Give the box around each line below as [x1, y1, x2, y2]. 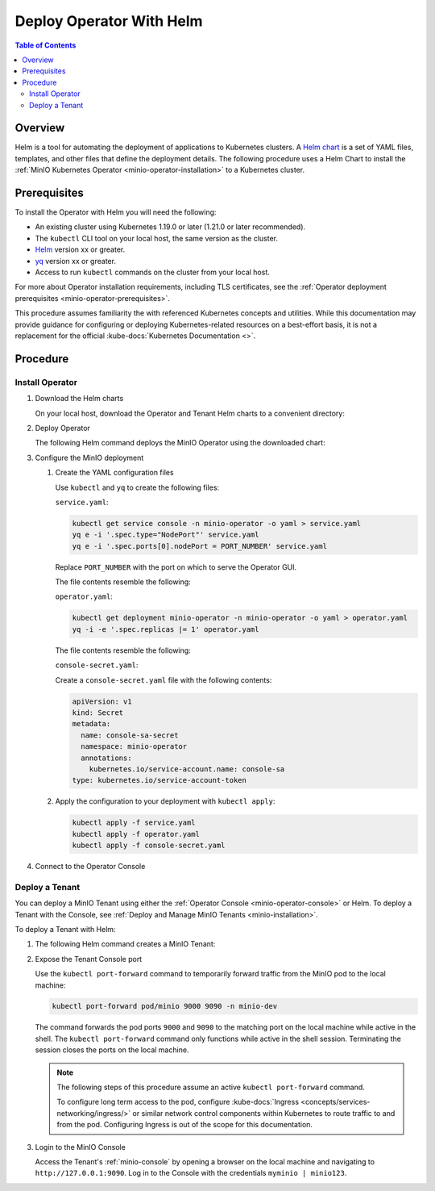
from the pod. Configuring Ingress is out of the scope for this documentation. [56, 1120, 313, 1130]
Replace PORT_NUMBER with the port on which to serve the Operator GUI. [55, 562, 297, 572]
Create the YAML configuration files [55, 468, 174, 478]
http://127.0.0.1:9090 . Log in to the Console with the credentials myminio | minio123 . [35, 1168, 347, 1178]
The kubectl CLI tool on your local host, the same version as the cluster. [35, 233, 278, 243]
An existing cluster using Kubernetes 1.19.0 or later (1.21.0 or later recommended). [35, 222, 306, 232]
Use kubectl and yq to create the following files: [55, 483, 220, 492]
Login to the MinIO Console [35, 1142, 126, 1151]
